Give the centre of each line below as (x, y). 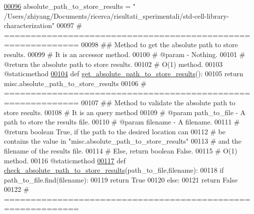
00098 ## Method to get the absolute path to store (160, 45)
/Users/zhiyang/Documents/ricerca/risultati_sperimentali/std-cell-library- (117, 15)
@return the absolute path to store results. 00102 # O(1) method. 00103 (113, 64)
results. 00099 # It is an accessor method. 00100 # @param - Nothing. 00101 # (125, 54)
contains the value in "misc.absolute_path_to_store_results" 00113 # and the (123, 141)
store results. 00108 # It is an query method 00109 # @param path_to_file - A (125, 112)
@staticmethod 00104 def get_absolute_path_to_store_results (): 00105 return (124, 74)
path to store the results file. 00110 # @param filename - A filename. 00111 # (122, 122)
